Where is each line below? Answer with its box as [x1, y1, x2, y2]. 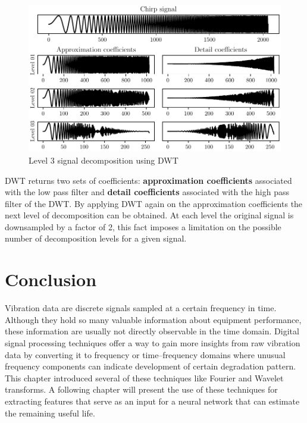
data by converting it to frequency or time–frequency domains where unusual [5, 348, 286, 361]
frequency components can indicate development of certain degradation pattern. [5, 360, 296, 372]
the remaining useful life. [5, 406, 95, 419]
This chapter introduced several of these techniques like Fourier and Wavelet [5, 371, 284, 384]
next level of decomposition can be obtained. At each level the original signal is [5, 209, 294, 221]
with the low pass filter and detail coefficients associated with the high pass [5, 186, 289, 198]
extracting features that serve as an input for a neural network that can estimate [5, 394, 300, 407]
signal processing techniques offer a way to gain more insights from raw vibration [5, 336, 300, 349]
